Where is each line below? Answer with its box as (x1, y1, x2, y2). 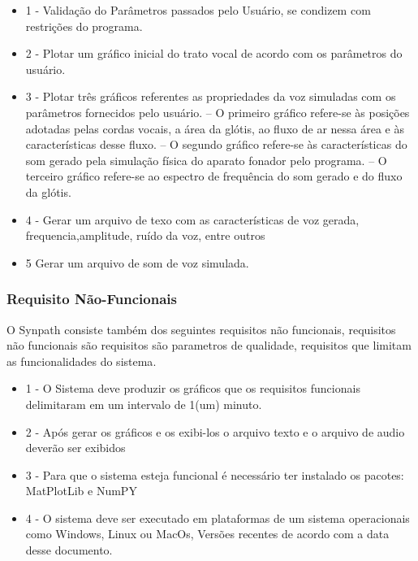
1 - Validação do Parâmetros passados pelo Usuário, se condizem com (25, 2, 371, 18)
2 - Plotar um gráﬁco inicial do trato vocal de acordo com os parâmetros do (25, 45, 403, 62)
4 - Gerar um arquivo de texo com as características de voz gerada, (25, 211, 360, 228)
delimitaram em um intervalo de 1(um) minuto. (25, 395, 262, 412)
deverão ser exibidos (25, 439, 126, 456)
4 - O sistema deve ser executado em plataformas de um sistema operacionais (25, 509, 410, 526)
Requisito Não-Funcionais (6, 289, 177, 309)
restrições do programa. (25, 17, 143, 34)
